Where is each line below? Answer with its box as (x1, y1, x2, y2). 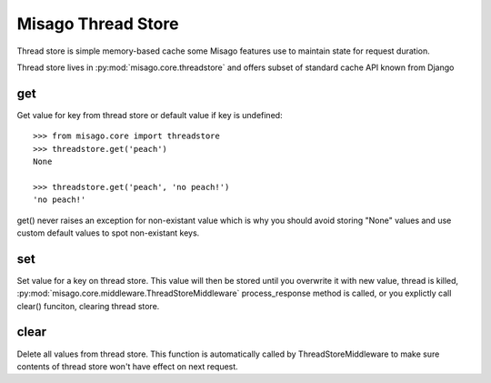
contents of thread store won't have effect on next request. (16, 360, 238, 372)
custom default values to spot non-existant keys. (16, 227, 200, 238)
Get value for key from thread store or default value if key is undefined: (16, 109, 283, 120)
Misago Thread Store (16, 14, 179, 34)
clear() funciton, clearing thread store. (16, 300, 160, 311)
